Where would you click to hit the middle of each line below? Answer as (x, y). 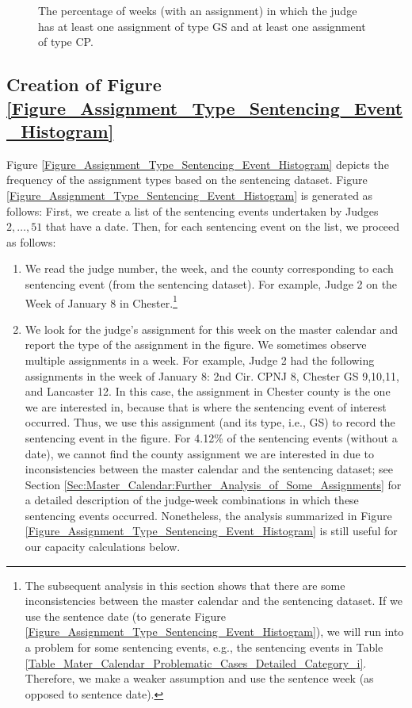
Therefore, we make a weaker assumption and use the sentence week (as (199, 678)
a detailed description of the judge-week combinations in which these (192, 500)
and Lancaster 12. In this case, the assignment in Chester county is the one (208, 391)
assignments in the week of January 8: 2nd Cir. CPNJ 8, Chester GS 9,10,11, (212, 375)
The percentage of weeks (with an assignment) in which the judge (198, 10)
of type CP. (66, 42)
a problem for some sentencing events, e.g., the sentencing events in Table (204, 647)
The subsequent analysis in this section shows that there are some (185, 585)
